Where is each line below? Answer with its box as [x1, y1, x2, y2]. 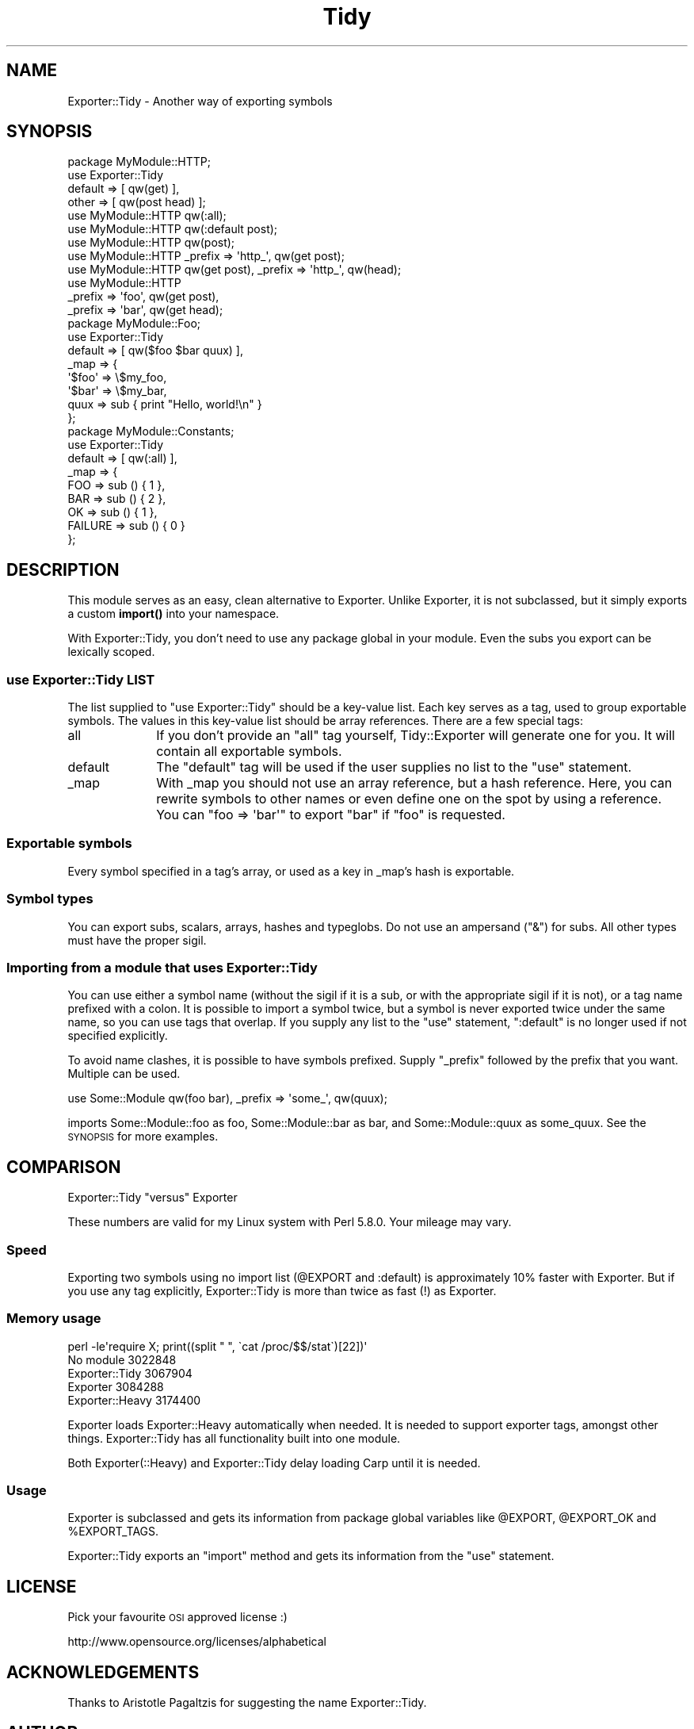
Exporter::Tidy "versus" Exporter [67, 1190, 238, 1205]
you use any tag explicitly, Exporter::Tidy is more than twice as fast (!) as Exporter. [67, 1283, 497, 1298]
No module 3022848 [67, 1352, 177, 1367]
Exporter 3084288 [67, 1379, 164, 1394]
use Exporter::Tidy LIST [6, 671, 155, 688]
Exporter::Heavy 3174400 [67, 1393, 201, 1407]
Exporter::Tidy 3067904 [67, 1366, 193, 1380]
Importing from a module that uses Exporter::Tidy [6, 959, 318, 976]
